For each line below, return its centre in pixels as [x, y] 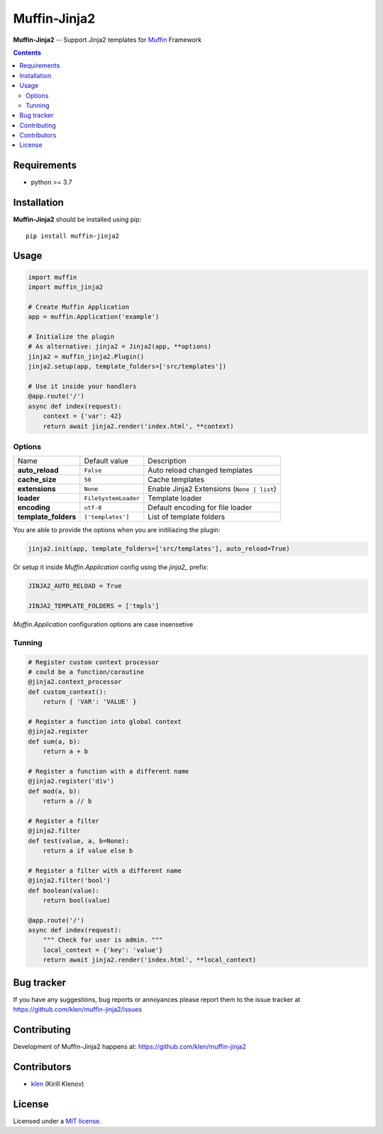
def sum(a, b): [54, 741]
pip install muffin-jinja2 [73, 236]
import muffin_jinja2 [66, 287]
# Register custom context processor [94, 662]
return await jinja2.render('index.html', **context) [138, 426]
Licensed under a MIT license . [57, 1121]
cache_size [37, 480]
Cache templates [176, 480]
